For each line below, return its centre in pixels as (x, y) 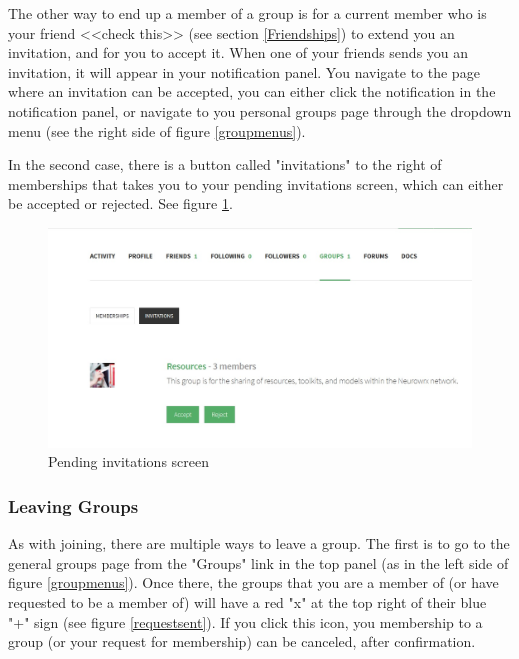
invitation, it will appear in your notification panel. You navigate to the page (244, 71)
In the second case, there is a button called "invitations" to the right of (225, 164)
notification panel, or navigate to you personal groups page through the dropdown (260, 110)
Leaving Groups (73, 505)
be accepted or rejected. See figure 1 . (120, 203)
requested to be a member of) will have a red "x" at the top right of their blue (247, 601)
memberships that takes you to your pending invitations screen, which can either (256, 183)
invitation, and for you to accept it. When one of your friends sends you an (238, 52)
